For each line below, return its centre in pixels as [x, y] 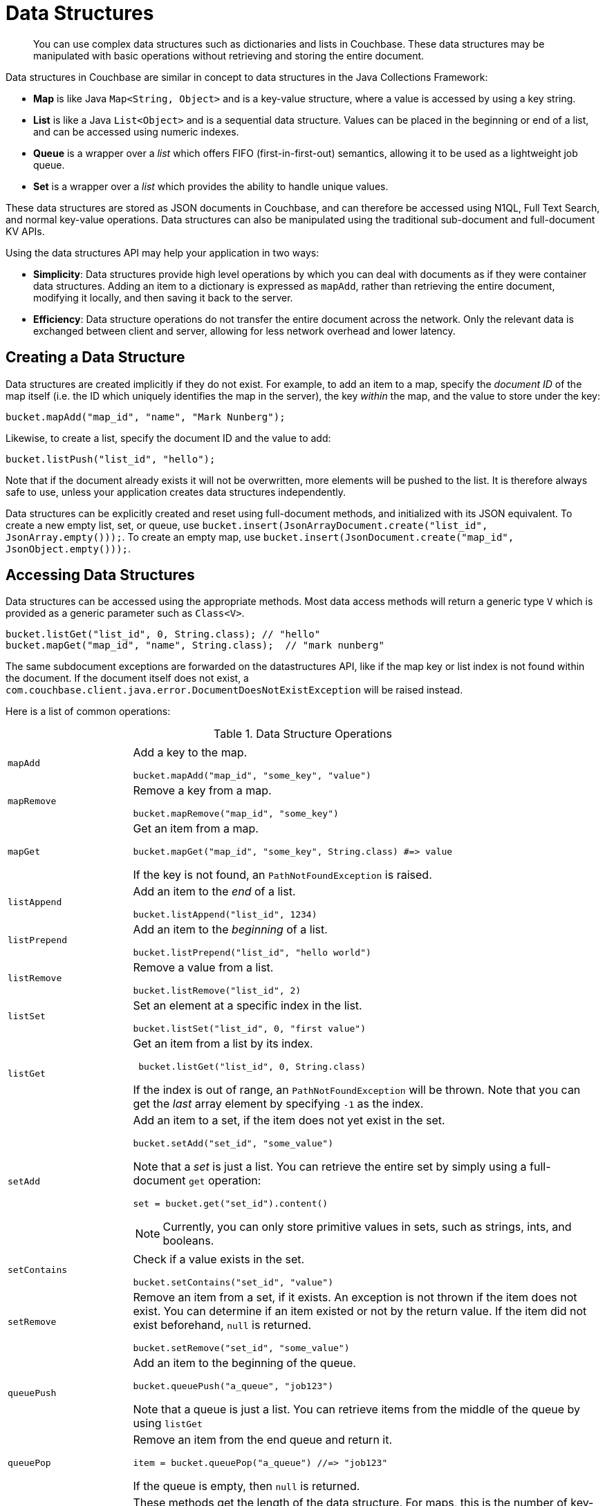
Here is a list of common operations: [88, 712]
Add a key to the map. [190, 753]
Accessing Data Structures [100, 575]
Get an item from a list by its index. [223, 1044]
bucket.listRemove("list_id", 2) [217, 991]
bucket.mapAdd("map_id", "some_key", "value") [252, 776]
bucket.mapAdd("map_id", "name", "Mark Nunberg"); [146, 417]
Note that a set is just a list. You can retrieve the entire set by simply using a [330, 1167]
